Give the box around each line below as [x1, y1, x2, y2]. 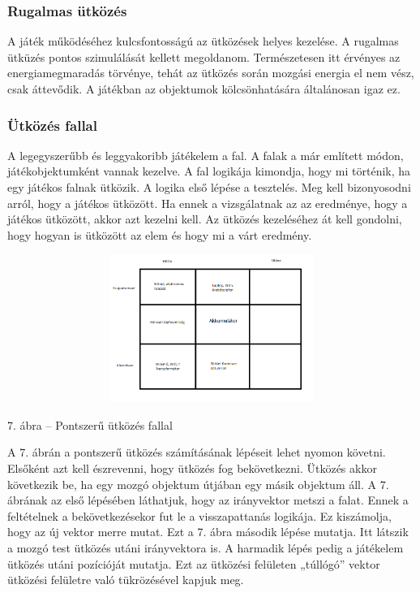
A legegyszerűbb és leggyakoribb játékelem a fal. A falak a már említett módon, [7, 146, 404, 163]
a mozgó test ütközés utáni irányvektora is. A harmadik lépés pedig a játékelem [7, 539, 404, 556]
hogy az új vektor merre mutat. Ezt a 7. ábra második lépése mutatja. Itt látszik [7, 523, 409, 540]
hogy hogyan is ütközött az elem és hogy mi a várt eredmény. [7, 226, 312, 243]
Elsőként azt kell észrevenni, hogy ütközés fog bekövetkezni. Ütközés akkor [7, 459, 377, 476]
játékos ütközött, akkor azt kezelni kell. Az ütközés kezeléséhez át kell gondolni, [7, 210, 402, 227]
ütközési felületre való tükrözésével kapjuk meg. [7, 571, 244, 588]
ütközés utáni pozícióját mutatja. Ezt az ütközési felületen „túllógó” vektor [7, 555, 380, 572]
